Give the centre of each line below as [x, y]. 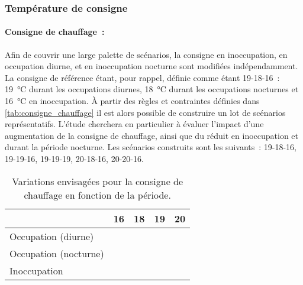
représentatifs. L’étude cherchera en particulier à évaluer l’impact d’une [134, 124]
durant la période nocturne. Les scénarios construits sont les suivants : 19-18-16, [151, 147]
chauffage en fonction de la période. [97, 195]
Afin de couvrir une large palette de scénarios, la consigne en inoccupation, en [146, 54]
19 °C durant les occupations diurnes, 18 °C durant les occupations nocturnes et [152, 89]
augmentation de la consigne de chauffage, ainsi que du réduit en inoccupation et [152, 135]
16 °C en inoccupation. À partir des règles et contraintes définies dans [132, 101]
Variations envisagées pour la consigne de [98, 181]
